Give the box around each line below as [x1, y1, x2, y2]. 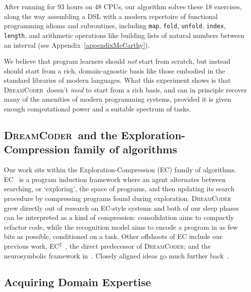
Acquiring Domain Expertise [4, 274, 151, 289]
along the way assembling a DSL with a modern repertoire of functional [4, 11, 218, 21]
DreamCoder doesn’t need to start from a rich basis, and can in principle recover [4, 84, 247, 94]
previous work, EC [4, 241, 59, 251]
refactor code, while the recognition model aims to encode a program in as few [4, 221, 238, 232]
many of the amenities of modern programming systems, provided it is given [4, 94, 232, 104]
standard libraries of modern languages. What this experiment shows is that [4, 75, 231, 85]
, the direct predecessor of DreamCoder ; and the [65, 241, 211, 251]
